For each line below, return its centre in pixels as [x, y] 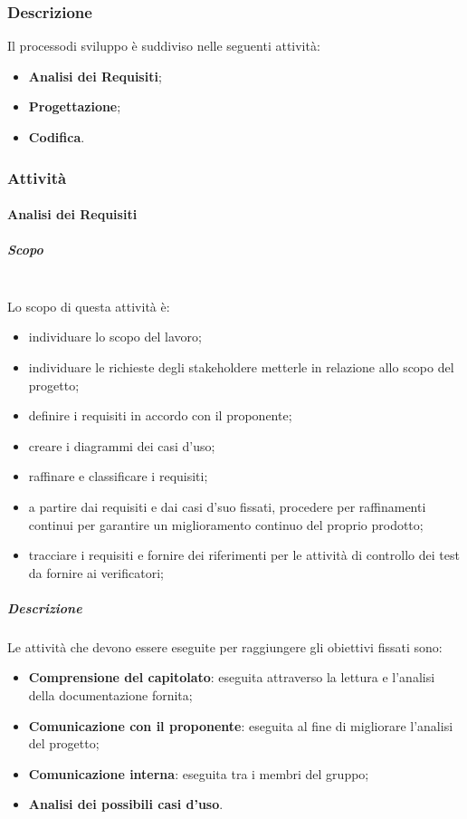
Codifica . [57, 137]
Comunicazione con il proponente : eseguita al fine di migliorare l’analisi [241, 725]
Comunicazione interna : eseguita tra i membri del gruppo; [199, 773]
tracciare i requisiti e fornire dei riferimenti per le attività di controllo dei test [244, 555]
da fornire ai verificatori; [96, 572]
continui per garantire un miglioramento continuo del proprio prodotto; [226, 524]
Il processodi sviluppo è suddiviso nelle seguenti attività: [164, 46]
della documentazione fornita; [110, 695]
